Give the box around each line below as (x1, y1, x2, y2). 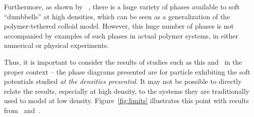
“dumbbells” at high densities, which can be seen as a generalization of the (4, 11, 230, 21)
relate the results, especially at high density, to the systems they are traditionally (4, 85, 250, 96)
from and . (4, 105, 40, 115)
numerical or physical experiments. (4, 40, 109, 50)
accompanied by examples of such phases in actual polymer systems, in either (4, 30, 239, 40)
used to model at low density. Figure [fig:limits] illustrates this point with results (4, 95, 249, 106)
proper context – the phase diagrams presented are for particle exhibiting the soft (4, 66, 251, 77)
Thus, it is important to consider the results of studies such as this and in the (4, 56, 242, 67)
